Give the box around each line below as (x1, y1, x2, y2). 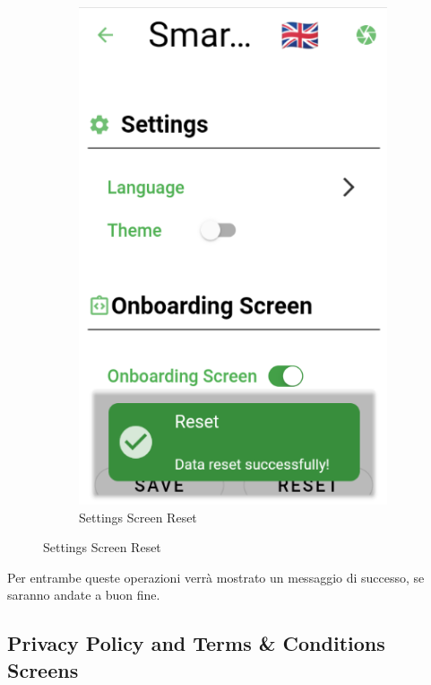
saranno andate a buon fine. (7, 585, 160, 604)
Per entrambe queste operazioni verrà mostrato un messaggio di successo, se (7, 567, 425, 586)
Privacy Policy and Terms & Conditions (7, 629, 385, 657)
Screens (7, 655, 79, 683)
